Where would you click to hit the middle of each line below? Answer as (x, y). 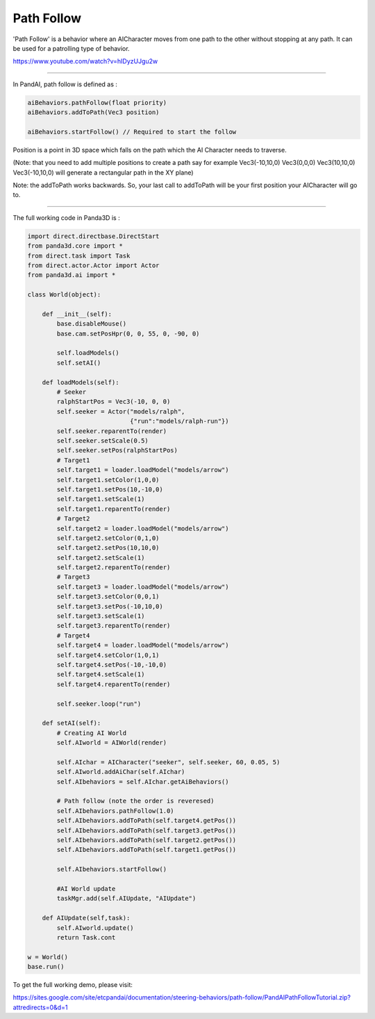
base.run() (46, 967)
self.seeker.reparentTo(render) (111, 431)
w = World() (48, 957)
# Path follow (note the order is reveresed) (135, 801)
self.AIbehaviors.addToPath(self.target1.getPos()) (147, 850)
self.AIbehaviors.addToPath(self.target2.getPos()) (147, 840)
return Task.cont (86, 937)
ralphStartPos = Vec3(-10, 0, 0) (114, 402)
